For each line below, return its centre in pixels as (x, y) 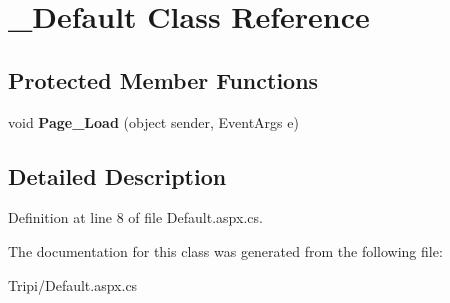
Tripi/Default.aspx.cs (73, 284)
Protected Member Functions (163, 79)
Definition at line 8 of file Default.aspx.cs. (135, 217)
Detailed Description (117, 175)
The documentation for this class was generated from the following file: (225, 250)
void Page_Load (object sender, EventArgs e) (153, 121)
